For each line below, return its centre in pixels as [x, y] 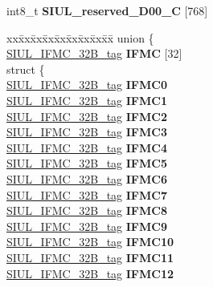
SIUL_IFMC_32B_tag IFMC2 [87, 116]
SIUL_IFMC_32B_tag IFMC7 [87, 194]
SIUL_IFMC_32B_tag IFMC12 [90, 273]
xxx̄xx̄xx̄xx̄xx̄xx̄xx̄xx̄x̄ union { [80, 37]
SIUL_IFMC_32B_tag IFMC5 [87, 163]
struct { [26, 69]
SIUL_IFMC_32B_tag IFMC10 [90, 242]
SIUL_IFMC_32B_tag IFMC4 [87, 147]
